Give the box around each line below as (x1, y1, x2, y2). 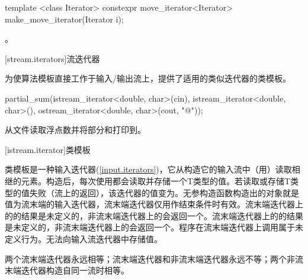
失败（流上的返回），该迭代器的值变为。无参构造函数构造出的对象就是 (29, 186, 299, 198)
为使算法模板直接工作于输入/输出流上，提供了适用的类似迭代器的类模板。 (5, 72, 291, 84)
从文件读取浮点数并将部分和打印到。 (5, 123, 146, 136)
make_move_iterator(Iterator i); (5, 12, 124, 25)
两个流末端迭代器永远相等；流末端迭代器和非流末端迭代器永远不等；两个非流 (5, 252, 303, 265)
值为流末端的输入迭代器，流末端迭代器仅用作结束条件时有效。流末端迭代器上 (5, 198, 303, 210)
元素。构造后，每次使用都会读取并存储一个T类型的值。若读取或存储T (21, 174, 291, 187)
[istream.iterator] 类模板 (5, 143, 91, 155)
